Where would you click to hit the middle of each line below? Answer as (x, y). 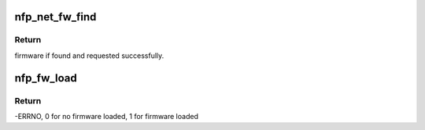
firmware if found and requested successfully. (89, 56)
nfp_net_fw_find (55, 17)
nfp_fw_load (46, 78)
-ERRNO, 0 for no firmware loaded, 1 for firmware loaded (106, 116)
